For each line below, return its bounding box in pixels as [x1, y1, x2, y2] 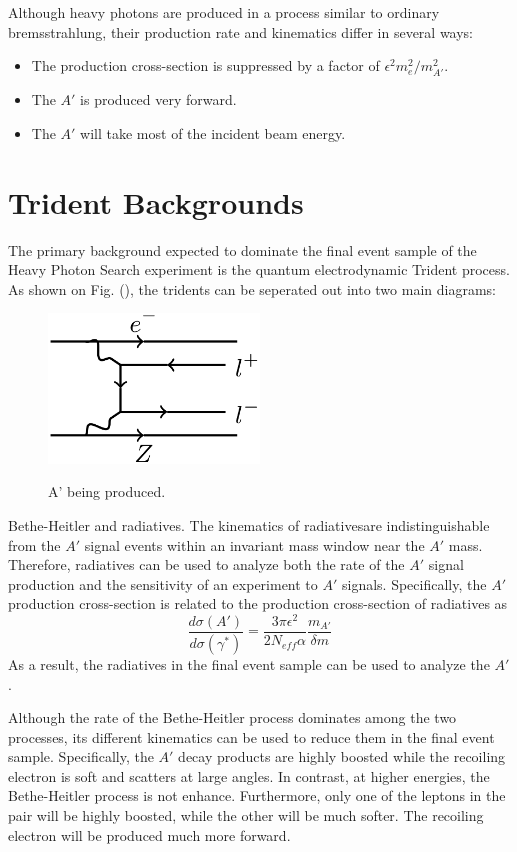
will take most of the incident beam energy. [80, 122, 346, 143]
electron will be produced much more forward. [8, 824, 291, 845]
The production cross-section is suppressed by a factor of [31, 55, 380, 76]
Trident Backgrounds [8, 181, 304, 222]
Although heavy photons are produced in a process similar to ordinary [8, 2, 440, 22]
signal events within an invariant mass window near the [84, 534, 425, 555]
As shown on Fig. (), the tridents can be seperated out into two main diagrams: [8, 278, 496, 299]
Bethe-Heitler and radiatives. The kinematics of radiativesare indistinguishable [8, 514, 490, 535]
